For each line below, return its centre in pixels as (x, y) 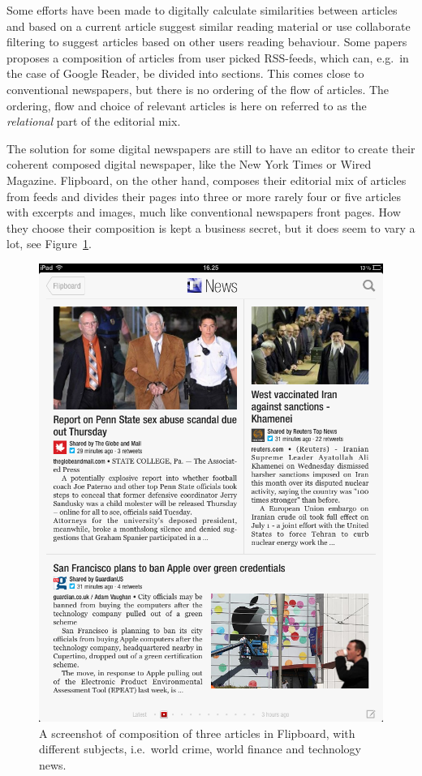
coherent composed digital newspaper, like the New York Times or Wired (189, 164)
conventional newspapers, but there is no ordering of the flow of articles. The (198, 89)
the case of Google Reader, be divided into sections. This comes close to (185, 73)
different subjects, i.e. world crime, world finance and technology (200, 749)
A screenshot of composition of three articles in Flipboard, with (197, 733)
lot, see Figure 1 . (49, 244)
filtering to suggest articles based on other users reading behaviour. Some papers (207, 42)
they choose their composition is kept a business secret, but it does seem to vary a (211, 227)
